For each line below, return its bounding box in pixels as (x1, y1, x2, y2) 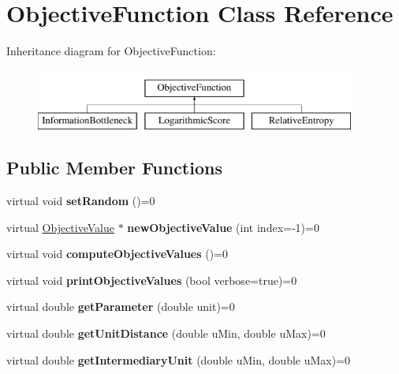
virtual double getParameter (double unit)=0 (6, 298, 235, 315)
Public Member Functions (6, 155, 222, 180)
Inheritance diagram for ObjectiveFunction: (6, 43, 216, 59)
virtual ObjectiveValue (6, 219, 114, 235)
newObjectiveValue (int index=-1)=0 (127, 219, 319, 235)
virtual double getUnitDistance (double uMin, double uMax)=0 (6, 325, 326, 342)
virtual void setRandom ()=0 (6, 193, 155, 209)
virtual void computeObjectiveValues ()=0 (6, 245, 229, 262)
